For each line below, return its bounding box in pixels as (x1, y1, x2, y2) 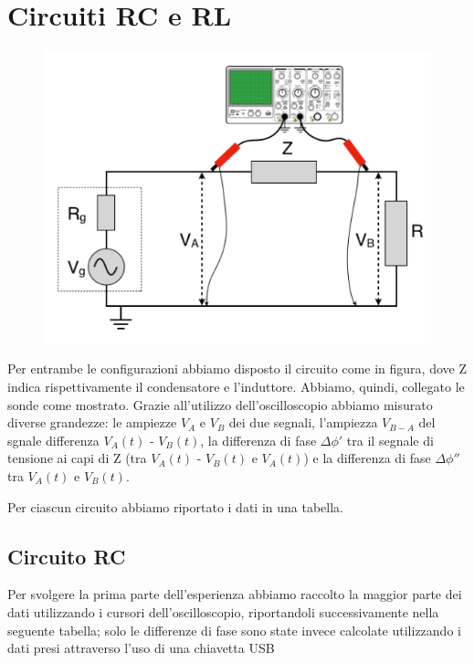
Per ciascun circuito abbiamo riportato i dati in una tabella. (7, 497, 343, 516)
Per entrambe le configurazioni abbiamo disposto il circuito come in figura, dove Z (7, 359, 467, 378)
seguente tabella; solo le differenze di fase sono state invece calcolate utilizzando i (7, 620, 461, 639)
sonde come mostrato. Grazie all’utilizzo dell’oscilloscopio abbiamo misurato (7, 395, 433, 414)
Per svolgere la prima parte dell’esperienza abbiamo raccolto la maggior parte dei (7, 584, 462, 604)
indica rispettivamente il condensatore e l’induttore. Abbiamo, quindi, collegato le (7, 377, 465, 395)
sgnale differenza (7, 430, 100, 449)
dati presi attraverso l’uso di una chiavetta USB (7, 638, 275, 658)
